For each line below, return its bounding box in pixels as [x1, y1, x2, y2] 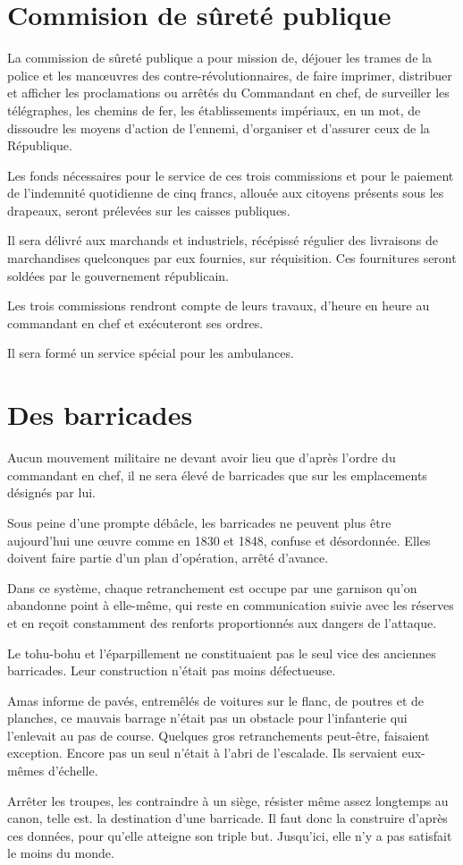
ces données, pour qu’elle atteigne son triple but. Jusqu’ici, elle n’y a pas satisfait [7, 826, 452, 844]
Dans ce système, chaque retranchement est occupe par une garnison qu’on [7, 578, 417, 597]
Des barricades [7, 396, 193, 433]
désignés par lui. [7, 483, 96, 502]
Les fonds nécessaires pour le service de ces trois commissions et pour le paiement [7, 165, 454, 184]
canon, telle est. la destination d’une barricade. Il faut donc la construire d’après [7, 809, 448, 827]
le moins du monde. [7, 844, 114, 862]
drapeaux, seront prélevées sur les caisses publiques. [7, 200, 290, 219]
